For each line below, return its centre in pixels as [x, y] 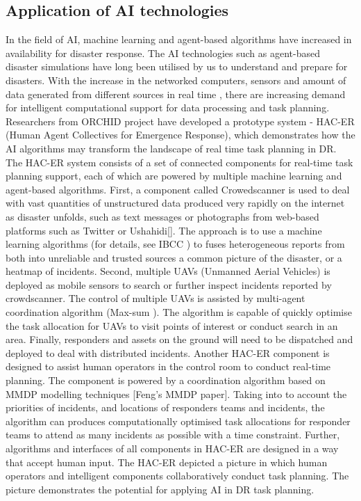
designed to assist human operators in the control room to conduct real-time [168, 366]
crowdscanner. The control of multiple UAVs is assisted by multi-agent [156, 298]
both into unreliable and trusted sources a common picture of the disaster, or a [174, 257]
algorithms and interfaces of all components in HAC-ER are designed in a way [172, 448]
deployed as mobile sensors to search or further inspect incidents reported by [169, 284]
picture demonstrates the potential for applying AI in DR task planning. [160, 489]
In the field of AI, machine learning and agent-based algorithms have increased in [179, 39]
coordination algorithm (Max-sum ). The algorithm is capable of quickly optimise [179, 312]
